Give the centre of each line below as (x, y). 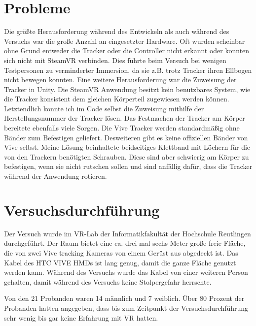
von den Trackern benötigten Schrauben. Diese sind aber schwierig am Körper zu (127, 156)
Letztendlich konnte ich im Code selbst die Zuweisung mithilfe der (104, 108)
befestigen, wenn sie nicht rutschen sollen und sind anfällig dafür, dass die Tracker (128, 166)
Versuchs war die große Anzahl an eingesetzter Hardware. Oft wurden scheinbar (125, 41)
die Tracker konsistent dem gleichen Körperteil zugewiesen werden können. (117, 99)
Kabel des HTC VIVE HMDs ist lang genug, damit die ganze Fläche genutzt (120, 262)
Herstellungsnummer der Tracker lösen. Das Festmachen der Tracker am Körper (125, 118)
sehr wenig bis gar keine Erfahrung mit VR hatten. (81, 317)
